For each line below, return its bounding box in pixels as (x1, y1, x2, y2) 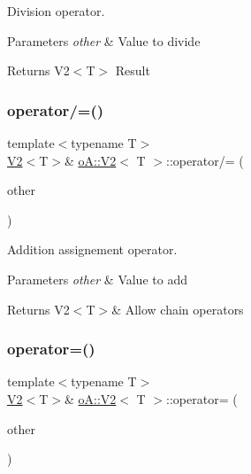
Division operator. (7, 2, 105, 19)
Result (115, 61, 150, 80)
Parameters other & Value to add (7, 269, 187, 288)
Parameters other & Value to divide (7, 31, 201, 50)
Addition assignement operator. (7, 240, 178, 259)
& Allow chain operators (111, 299, 244, 318)
